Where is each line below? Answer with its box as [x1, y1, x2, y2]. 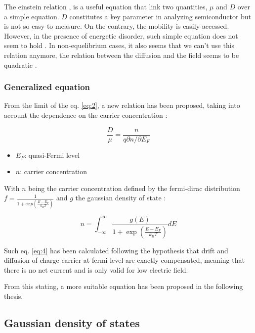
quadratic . [4, 59, 37, 70]
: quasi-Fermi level [24, 149, 80, 160]
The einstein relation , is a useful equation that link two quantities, [4, 1, 208, 11]
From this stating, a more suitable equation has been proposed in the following [4, 281, 243, 291]
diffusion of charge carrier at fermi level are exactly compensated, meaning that [4, 255, 245, 265]
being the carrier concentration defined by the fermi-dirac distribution [28, 183, 240, 193]
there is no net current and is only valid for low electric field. [4, 264, 188, 275]
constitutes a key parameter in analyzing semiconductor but [69, 11, 252, 21]
